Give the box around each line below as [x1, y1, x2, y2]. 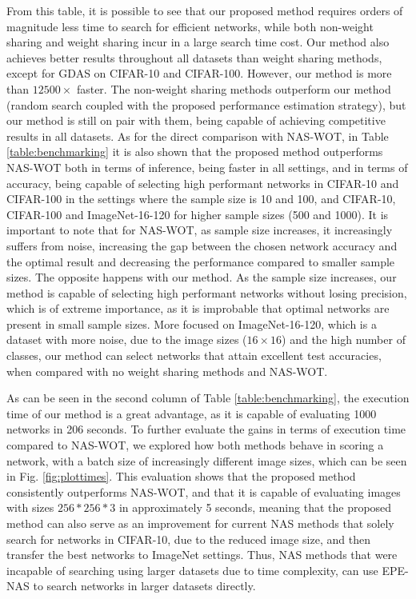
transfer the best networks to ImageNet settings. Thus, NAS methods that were [6, 546, 398, 563]
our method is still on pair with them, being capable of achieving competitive [6, 112, 386, 129]
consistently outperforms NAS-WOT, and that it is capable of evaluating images [6, 483, 401, 500]
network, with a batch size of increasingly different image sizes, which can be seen [6, 452, 407, 469]
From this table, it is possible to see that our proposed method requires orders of [6, 2, 403, 18]
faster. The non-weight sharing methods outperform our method [76, 80, 391, 97]
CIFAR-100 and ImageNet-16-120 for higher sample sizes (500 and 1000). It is [6, 206, 389, 222]
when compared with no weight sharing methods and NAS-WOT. [6, 362, 328, 379]
